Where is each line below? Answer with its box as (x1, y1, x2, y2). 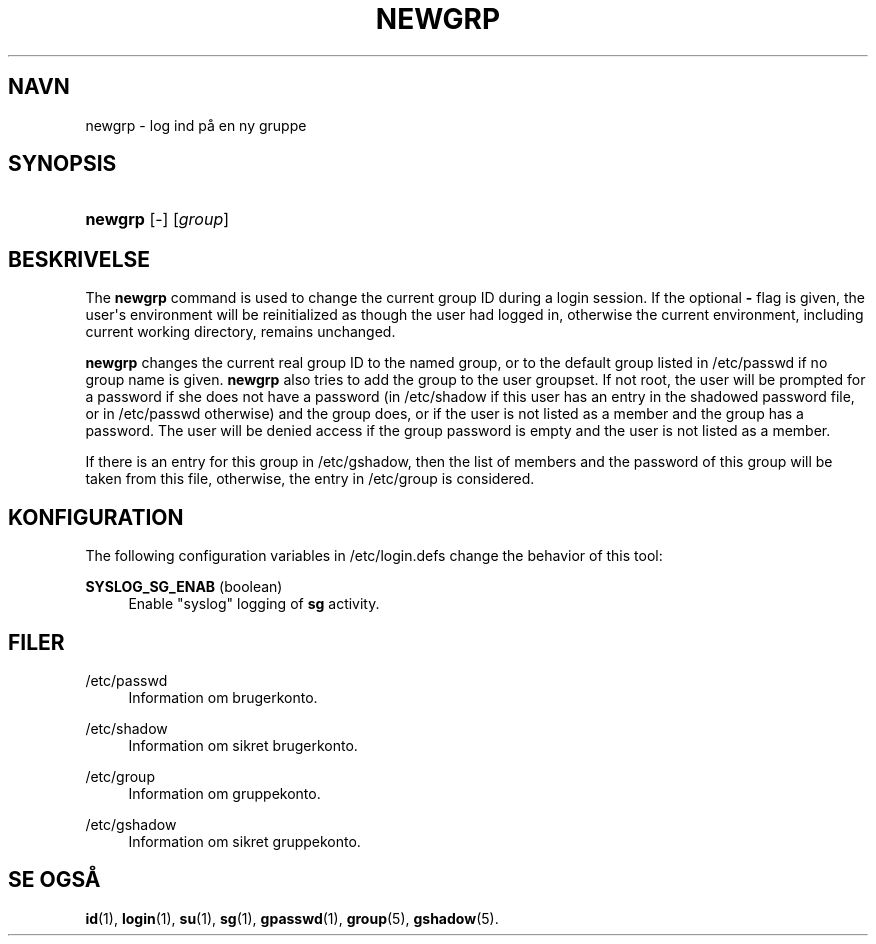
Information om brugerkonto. (128, 688, 318, 706)
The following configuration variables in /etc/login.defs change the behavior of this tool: (85, 547, 663, 565)
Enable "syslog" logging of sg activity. (128, 595, 380, 613)
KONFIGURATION (8, 504, 184, 530)
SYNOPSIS (8, 151, 117, 177)
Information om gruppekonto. (128, 784, 321, 802)
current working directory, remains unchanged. (85, 323, 396, 341)
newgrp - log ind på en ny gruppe (85, 116, 307, 134)
